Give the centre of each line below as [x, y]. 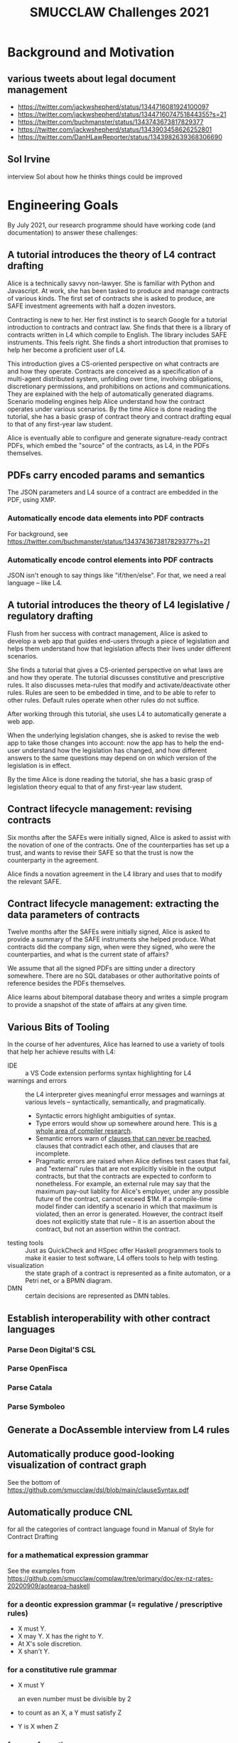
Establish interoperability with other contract [109, 1318]
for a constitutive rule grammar [62, 1670]
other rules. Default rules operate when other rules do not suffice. [104, 700]
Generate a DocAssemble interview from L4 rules [119, 1430]
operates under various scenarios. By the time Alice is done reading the [112, 409]
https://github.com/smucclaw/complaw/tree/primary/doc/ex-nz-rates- [110, 1578]
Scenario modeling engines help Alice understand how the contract [106, 401]
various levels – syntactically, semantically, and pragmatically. [115, 1102]
